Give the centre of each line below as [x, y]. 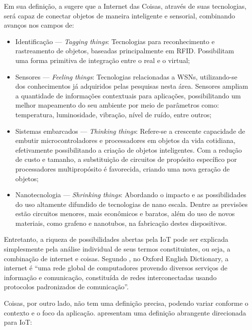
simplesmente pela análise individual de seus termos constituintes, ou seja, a [117, 249]
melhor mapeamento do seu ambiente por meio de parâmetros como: [117, 105]
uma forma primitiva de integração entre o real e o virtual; [102, 60]
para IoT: [18, 322]
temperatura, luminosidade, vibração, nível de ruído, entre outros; [113, 114]
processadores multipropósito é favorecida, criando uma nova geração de [122, 168]
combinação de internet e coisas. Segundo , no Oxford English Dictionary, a [116, 258]
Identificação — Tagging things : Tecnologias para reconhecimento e [115, 41]
